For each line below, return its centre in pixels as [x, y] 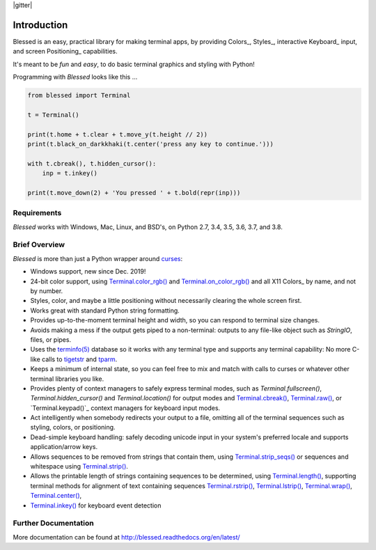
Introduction [40, 25]
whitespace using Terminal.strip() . [79, 466]
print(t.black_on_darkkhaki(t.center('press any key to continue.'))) [151, 144]
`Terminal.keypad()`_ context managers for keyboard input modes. [125, 408]
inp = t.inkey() [70, 173]
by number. [47, 291]
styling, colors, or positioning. [73, 427]
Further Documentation [53, 524]
